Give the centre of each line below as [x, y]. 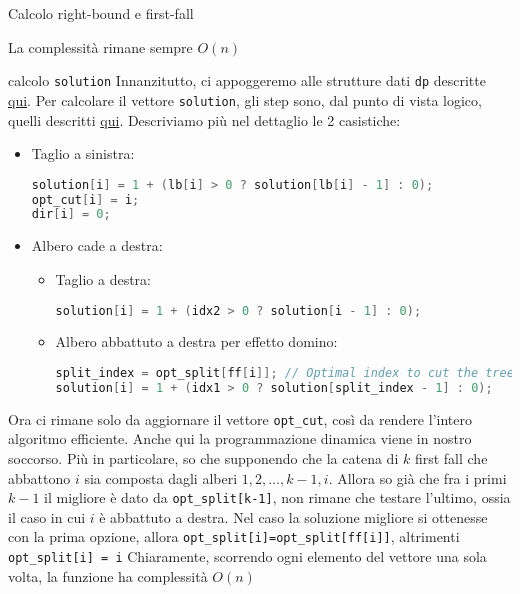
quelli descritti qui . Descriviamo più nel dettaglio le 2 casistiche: [204, 119]
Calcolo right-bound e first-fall [101, 13]
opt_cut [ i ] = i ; [85, 199]
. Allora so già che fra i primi [417, 477]
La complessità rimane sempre [100, 46]
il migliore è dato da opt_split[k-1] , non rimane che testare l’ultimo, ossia [277, 497]
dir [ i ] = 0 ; [71, 214]
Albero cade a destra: [97, 245]
